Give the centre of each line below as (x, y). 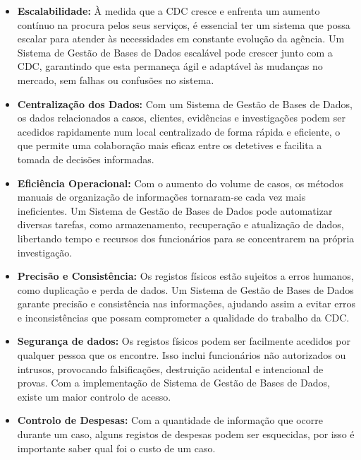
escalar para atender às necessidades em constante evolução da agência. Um (181, 39)
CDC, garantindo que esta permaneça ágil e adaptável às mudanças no (170, 66)
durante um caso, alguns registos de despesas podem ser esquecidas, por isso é (186, 434)
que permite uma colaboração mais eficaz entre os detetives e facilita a (170, 145)
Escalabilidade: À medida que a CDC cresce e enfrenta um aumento (169, 11)
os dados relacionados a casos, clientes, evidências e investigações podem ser (181, 118)
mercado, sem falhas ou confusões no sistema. (116, 79)
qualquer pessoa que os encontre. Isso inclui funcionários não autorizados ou (182, 355)
